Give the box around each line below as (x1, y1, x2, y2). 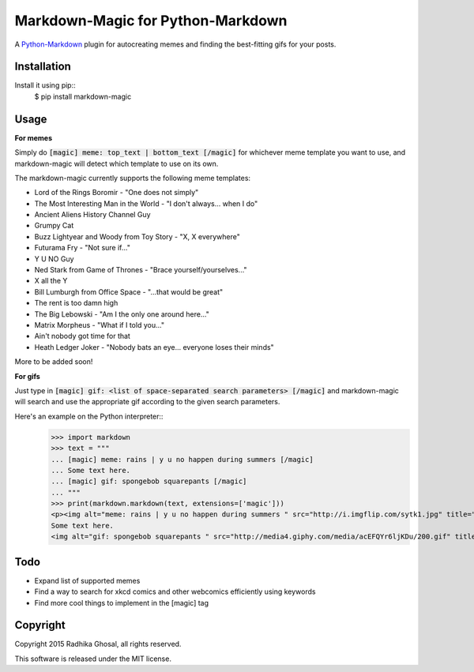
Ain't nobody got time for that (34, 332, 130, 341)
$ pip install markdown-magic (34, 92, 132, 101)
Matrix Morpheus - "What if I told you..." (34, 321, 165, 329)
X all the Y (34, 276, 68, 286)
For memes (14, 133, 53, 142)
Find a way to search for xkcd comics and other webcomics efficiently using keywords (34, 587, 316, 596)
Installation (14, 60, 71, 73)
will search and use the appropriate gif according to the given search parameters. (14, 397, 280, 407)
